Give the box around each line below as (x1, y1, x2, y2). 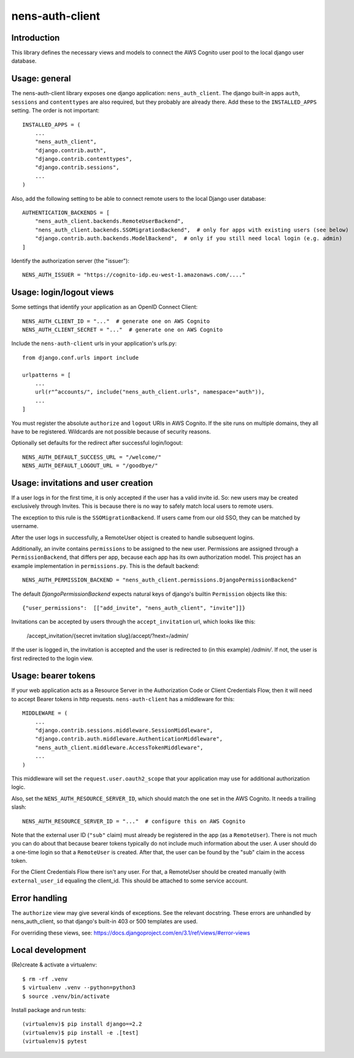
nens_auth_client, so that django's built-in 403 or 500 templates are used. (11, 918, 198, 925)
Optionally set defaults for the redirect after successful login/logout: (11, 439, 183, 446)
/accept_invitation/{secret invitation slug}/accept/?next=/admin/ (26, 632, 189, 639)
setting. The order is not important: (11, 107, 100, 114)
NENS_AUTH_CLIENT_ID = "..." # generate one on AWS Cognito (22, 317, 210, 325)
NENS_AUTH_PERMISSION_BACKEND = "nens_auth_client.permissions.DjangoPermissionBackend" (22, 577, 298, 583)
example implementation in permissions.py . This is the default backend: (11, 562, 199, 569)
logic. (11, 784, 26, 791)
